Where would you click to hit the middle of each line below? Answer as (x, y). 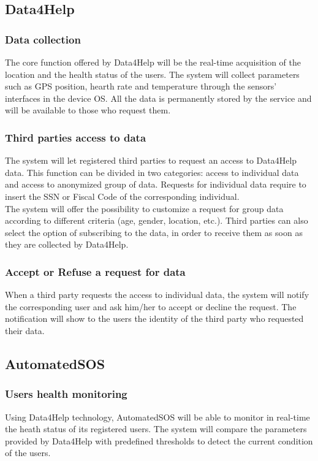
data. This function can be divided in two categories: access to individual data (152, 172)
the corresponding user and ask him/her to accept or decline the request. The (151, 306)
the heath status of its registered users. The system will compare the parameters (156, 429)
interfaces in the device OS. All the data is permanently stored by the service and (158, 98)
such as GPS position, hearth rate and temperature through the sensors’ (141, 86)
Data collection (43, 39)
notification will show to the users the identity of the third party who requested (154, 318)
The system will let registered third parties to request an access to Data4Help (151, 160)
